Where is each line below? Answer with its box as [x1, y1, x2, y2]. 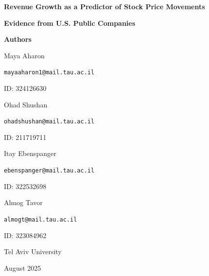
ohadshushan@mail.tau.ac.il [4, 118, 95, 125]
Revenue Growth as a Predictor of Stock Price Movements [4, 1, 205, 11]
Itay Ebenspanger [4, 148, 56, 158]
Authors [4, 34, 32, 44]
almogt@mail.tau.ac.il [4, 216, 77, 223]
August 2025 [4, 262, 41, 273]
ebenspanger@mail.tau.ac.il [4, 167, 95, 174]
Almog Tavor [4, 197, 43, 207]
